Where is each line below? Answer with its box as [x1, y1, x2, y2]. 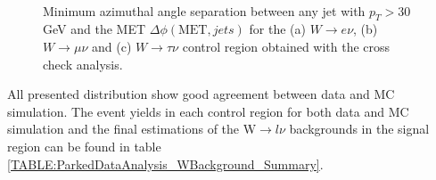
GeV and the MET [43, 20, 146, 38]
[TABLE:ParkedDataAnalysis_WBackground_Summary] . [7, 154, 324, 173]
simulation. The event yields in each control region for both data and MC [7, 102, 409, 120]
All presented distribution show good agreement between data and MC [7, 85, 395, 103]
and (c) [91, 37, 132, 55]
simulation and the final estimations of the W [7, 119, 257, 138]
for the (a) [249, 20, 306, 38]
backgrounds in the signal [289, 119, 430, 138]
